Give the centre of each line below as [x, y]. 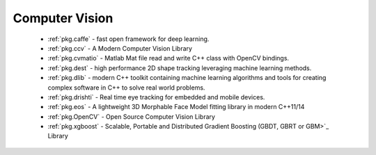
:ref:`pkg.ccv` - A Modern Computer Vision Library [120, 48]
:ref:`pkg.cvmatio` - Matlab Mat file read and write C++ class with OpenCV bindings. [168, 58]
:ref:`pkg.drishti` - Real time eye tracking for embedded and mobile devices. [156, 97]
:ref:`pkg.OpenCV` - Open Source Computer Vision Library [132, 116]
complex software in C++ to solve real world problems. [126, 88]
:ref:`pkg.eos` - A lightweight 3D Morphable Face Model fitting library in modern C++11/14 [176, 107]
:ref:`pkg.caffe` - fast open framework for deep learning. [128, 39]
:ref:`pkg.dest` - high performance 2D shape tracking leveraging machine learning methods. [180, 68]
